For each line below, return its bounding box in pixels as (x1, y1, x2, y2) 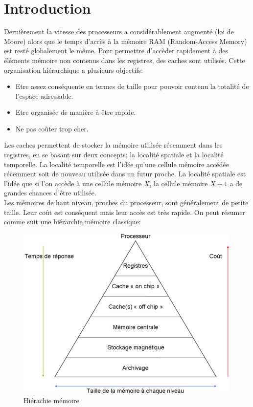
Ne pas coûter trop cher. (15, 123, 89, 133)
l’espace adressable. (15, 90, 73, 101)
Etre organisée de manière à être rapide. (15, 107, 136, 117)
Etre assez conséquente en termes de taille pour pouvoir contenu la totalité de (15, 81, 249, 91)
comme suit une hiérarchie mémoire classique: (4, 216, 141, 227)
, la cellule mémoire (149, 178, 208, 188)
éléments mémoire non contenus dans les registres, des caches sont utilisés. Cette (4, 55, 245, 65)
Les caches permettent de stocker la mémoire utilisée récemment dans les (4, 140, 223, 150)
